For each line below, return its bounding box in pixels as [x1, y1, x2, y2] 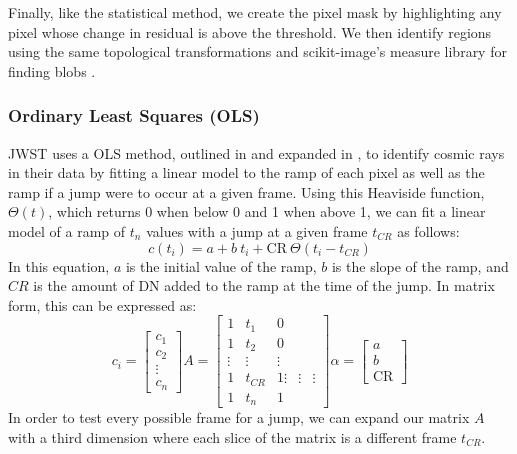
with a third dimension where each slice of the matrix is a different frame [8, 426, 457, 447]
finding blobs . [8, 60, 96, 81]
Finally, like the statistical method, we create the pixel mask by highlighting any [8, 2, 502, 22]
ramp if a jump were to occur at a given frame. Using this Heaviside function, [8, 181, 485, 202]
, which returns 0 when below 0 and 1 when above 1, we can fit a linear [48, 201, 486, 222]
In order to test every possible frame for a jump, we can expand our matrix [8, 407, 470, 428]
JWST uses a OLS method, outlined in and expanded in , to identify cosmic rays [8, 142, 505, 163]
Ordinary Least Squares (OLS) [8, 103, 260, 128]
